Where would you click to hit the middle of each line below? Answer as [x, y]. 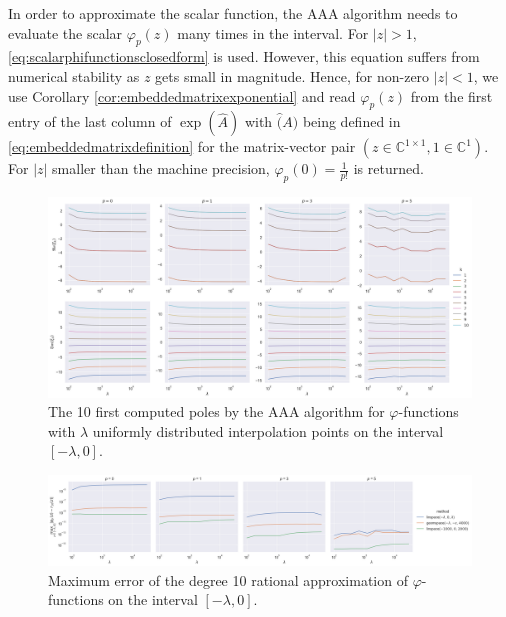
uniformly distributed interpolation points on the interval [268, 430]
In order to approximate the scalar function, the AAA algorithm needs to [233, 13]
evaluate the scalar [65, 32]
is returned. [388, 168]
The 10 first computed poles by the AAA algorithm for [216, 411]
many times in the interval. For [273, 32]
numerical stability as [74, 75]
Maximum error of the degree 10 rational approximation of [228, 579]
